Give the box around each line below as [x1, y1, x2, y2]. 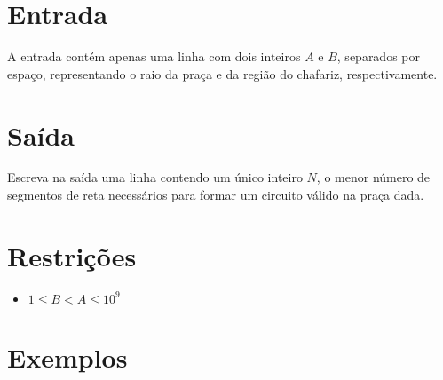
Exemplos [7, 338, 128, 375]
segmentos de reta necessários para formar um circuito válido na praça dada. [7, 186, 424, 204]
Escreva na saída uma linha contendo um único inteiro [7, 168, 303, 186]
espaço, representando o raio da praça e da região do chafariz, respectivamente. [7, 64, 438, 83]
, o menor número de [316, 168, 431, 186]
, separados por [336, 47, 420, 66]
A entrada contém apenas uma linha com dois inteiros [7, 47, 301, 66]
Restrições [7, 237, 137, 273]
